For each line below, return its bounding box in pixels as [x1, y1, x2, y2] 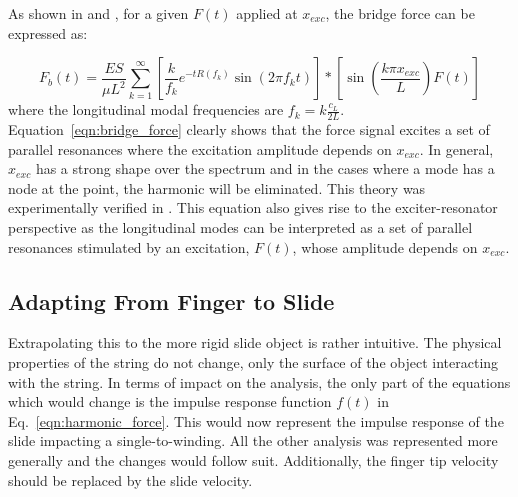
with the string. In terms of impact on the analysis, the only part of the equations [8, 371, 511, 392]
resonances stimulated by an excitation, [8, 236, 250, 257]
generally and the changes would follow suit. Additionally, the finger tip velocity [8, 449, 499, 470]
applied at [236, 3, 298, 23]
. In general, [419, 138, 494, 159]
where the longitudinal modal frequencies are [8, 99, 284, 120]
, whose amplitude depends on [292, 236, 478, 257]
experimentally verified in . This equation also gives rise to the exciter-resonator [8, 197, 498, 218]
